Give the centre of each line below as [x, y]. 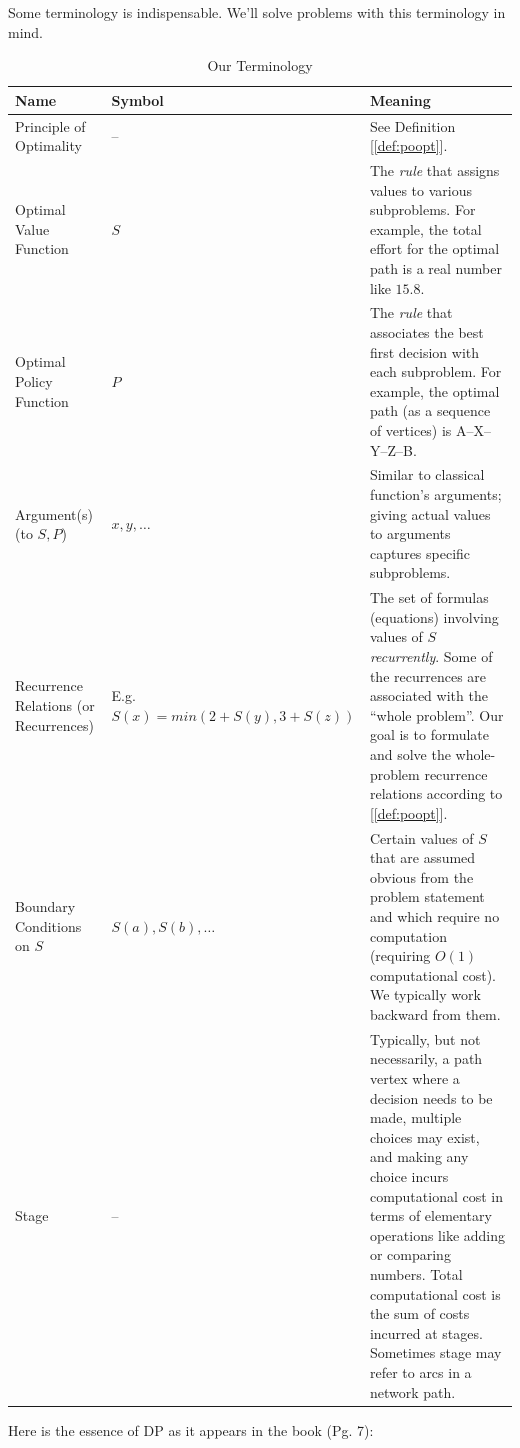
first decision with [424, 351]
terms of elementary [430, 1215]
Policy [34, 381]
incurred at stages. [426, 1332]
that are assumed [422, 857]
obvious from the [421, 876]
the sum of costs [419, 1313]
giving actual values [430, 513]
